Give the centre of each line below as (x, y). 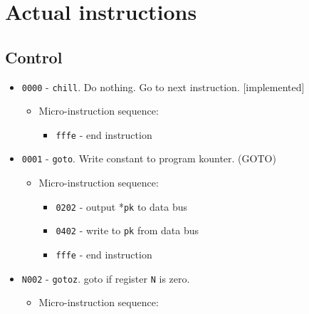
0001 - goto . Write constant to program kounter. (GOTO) (149, 158)
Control (34, 57)
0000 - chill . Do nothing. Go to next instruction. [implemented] (163, 87)
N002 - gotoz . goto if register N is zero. (106, 278)
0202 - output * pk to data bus (122, 206)
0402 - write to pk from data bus (127, 230)
